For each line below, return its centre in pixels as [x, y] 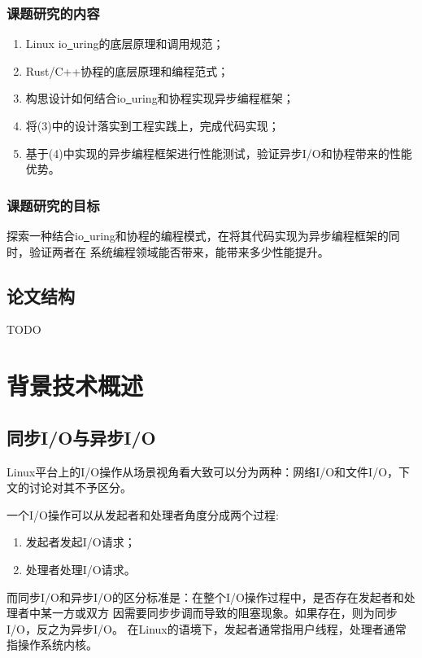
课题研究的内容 [53, 13]
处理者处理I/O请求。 [80, 569]
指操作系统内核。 [52, 645]
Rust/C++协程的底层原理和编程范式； [127, 70]
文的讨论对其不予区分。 [69, 487]
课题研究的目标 [53, 205]
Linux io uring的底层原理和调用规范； [125, 44]
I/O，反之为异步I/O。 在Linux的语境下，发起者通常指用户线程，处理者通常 [207, 628]
